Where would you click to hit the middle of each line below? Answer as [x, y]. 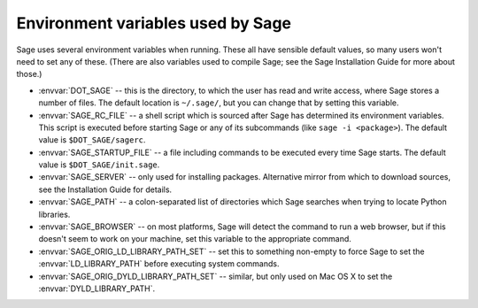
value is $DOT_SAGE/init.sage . [99, 165]
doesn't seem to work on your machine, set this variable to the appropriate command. [195, 239]
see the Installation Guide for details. [105, 189]
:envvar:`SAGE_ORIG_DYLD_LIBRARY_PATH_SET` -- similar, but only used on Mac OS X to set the [216, 276]
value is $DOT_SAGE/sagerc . [92, 140]
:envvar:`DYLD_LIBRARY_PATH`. [96, 289]
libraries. [54, 214]
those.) [29, 74]
